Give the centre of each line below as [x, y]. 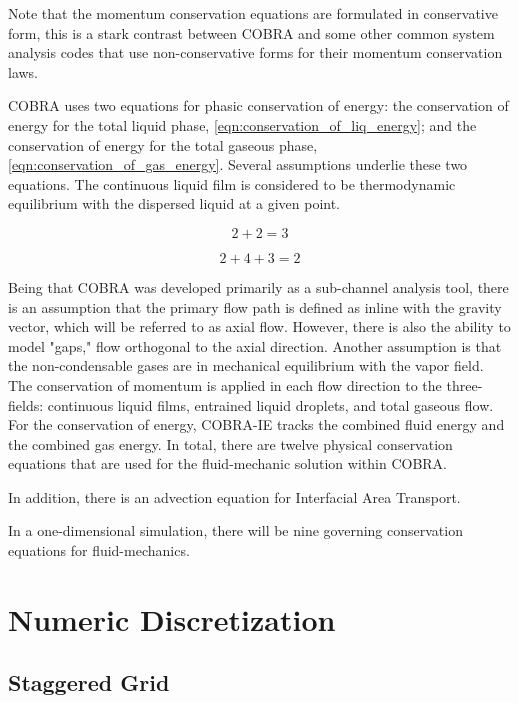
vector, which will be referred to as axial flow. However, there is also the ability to [259, 326]
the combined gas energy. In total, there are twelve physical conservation [230, 443]
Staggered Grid [89, 682]
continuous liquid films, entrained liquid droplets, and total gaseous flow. [270, 404]
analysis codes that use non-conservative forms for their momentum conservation [255, 52]
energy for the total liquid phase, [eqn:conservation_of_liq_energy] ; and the [242, 124]
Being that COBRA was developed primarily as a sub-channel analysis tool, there [258, 286]
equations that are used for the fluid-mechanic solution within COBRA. [227, 463]
